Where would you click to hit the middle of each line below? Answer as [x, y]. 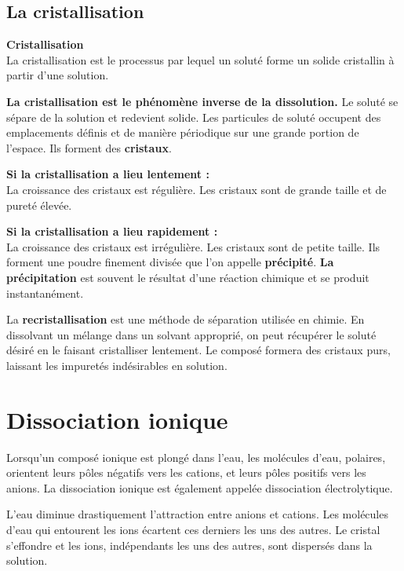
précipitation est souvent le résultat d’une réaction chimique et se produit [188, 277]
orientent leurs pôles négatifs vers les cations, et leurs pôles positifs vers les [186, 472]
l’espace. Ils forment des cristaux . [89, 147]
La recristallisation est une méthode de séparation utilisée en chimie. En [186, 319]
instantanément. [45, 293]
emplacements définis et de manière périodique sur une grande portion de [183, 132]
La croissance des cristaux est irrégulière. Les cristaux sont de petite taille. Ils [193, 246]
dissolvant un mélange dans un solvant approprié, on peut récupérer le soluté [191, 334]
